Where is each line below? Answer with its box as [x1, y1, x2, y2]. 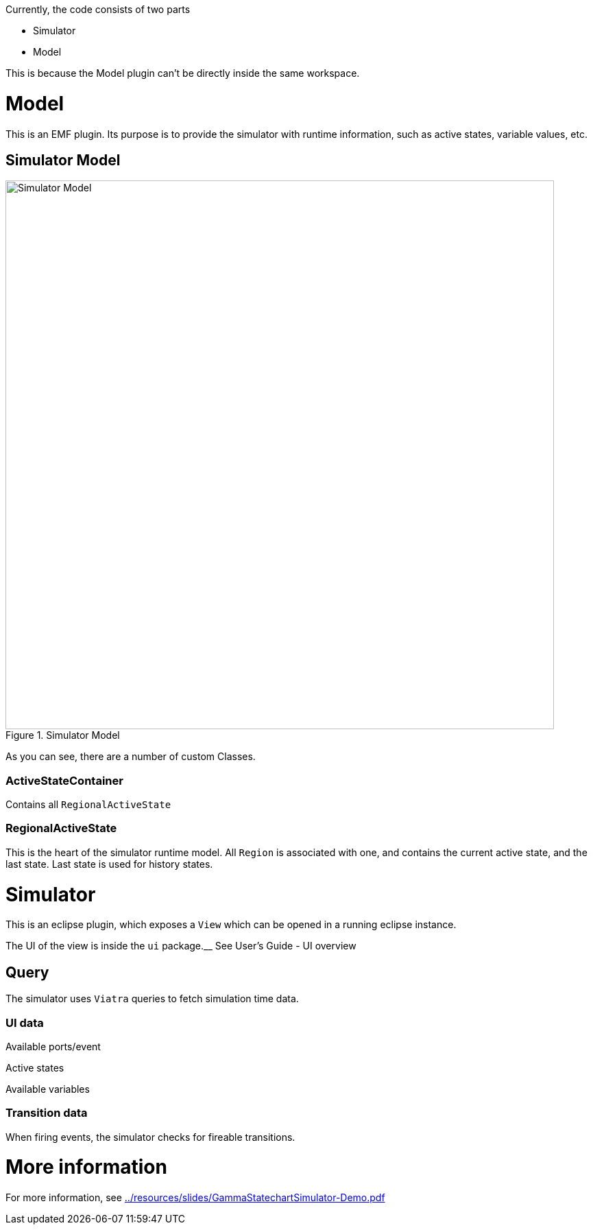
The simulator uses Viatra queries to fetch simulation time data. [5, 993, 299, 1005]
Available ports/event [5, 1040, 101, 1052]
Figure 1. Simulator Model [5, 729, 120, 742]
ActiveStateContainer [5, 773, 123, 788]
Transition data [5, 1106, 88, 1120]
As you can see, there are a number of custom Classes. [5, 750, 256, 763]
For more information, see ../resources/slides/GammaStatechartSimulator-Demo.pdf [5, 1192, 385, 1204]
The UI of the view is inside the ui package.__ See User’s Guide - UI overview [5, 940, 356, 952]
